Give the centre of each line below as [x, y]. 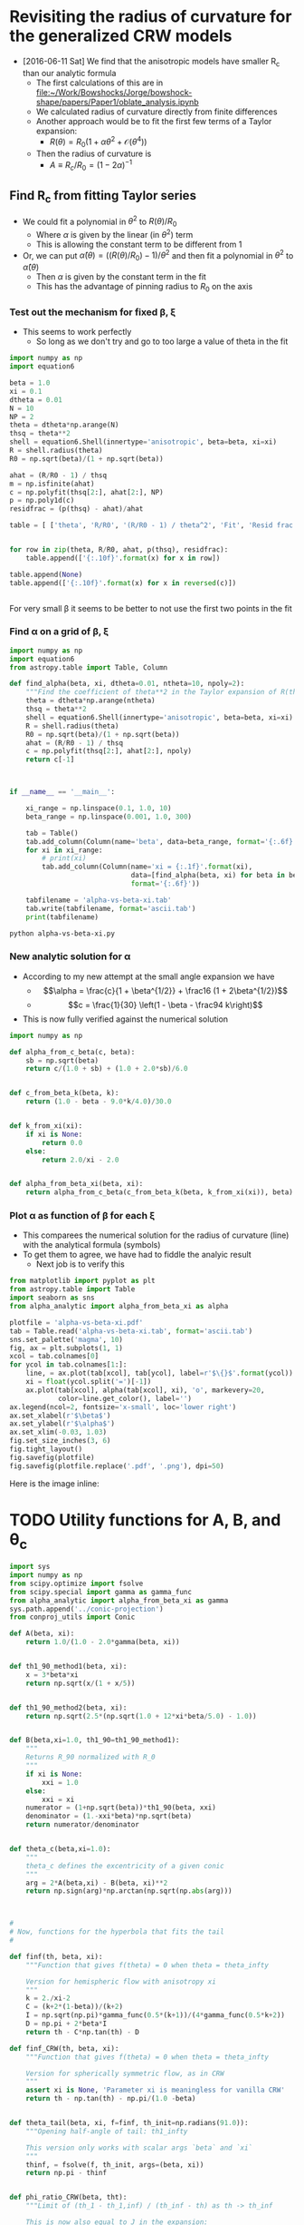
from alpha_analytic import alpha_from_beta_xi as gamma [119, 1600]
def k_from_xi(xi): [46, 1126]
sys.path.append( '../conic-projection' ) [87, 1609]
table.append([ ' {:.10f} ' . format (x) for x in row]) [123, 558]
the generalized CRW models [121, 36]
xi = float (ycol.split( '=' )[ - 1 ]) [89, 1382]
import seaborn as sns [52, 1298]
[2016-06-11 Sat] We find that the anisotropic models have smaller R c [151, 62]
